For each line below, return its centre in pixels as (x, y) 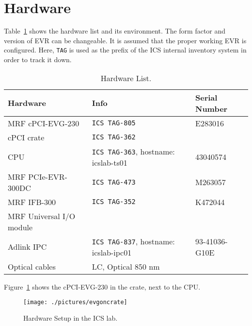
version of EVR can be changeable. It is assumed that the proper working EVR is (125, 40)
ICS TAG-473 (114, 182)
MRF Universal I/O (42, 216)
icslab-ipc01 (112, 252)
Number (211, 108)
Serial (206, 97)
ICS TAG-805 (114, 123)
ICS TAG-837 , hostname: (133, 241)
